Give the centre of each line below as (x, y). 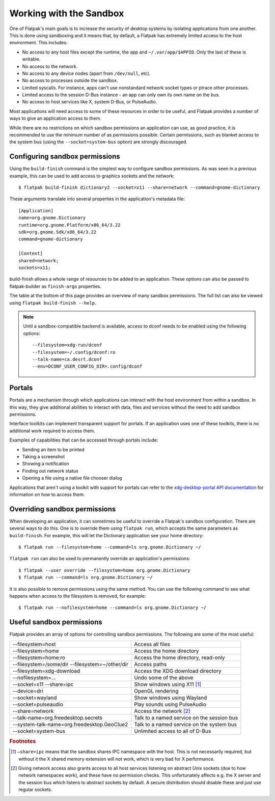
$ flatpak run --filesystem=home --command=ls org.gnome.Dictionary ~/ (110, 547)
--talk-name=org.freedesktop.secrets (58, 717)
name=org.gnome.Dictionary (52, 218)
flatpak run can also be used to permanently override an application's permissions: (100, 559)
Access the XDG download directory (178, 671)
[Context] (31, 254)
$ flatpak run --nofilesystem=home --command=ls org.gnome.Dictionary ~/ (113, 608)
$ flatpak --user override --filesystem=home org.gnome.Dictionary (104, 570)
